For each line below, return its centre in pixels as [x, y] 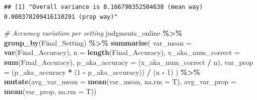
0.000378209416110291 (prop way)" [61, 17]
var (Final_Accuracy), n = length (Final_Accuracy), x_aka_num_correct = [122, 52]
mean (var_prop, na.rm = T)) [50, 91]
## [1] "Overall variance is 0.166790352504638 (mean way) [103, 7]
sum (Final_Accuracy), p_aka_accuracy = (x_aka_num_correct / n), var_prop [128, 62]
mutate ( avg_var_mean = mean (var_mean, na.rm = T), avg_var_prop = [120, 81]
